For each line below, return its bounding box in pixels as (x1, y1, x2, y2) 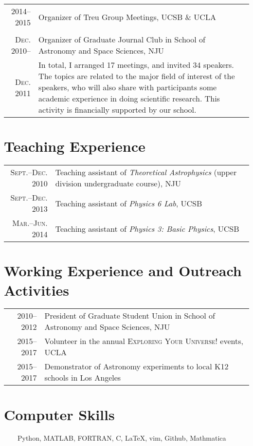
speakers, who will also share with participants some (38, 81, 217, 93)
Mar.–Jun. (12, 217, 48, 229)
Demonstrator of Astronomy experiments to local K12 (44, 361, 229, 372)
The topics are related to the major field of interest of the (38, 70, 235, 81)
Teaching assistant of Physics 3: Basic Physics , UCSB (55, 223, 239, 234)
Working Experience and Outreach (4, 261, 242, 281)
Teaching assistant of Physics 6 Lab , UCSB (55, 197, 202, 209)
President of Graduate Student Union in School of (44, 310, 215, 322)
